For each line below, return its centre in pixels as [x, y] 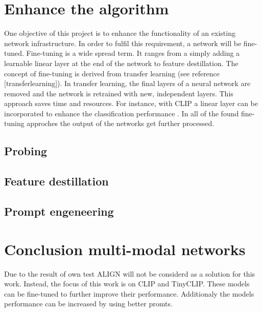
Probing [26, 151]
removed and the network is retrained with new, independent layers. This [119, 93]
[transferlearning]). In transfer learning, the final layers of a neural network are [127, 83]
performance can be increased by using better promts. [88, 304]
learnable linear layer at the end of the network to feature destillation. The [121, 63]
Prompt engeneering [59, 211]
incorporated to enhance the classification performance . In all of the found [122, 113]
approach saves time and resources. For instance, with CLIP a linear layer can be [131, 103]
